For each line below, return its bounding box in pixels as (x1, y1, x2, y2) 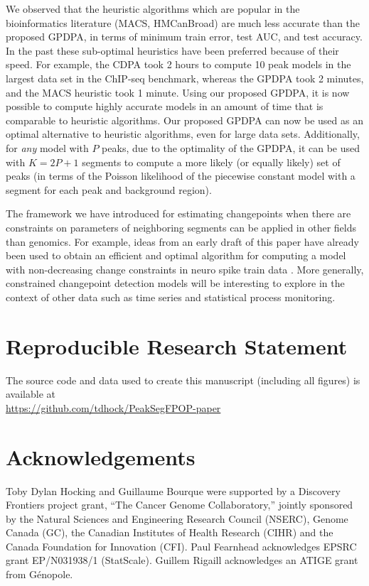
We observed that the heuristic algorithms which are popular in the (6, 1, 300, 16)
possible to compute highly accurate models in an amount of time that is (6, 99, 323, 114)
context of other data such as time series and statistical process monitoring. (6, 289, 336, 304)
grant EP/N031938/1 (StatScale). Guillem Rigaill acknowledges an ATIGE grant (6, 553, 358, 568)
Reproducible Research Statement (6, 331, 348, 360)
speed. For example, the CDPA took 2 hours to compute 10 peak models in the (6, 57, 351, 72)
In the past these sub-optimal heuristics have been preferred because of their (6, 43, 339, 58)
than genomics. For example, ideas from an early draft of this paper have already (6, 234, 359, 249)
